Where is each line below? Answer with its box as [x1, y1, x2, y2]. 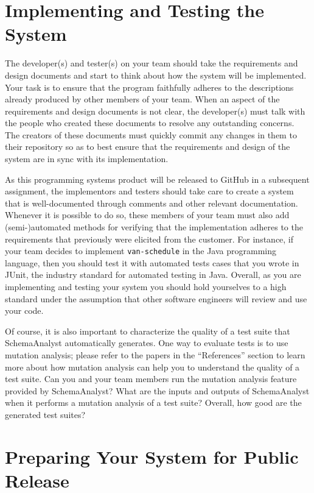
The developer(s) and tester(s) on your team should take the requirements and [5, 57, 298, 69]
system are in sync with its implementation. [5, 152, 169, 165]
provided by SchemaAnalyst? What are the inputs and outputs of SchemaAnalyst [5, 384, 310, 397]
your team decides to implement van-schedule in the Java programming [5, 244, 276, 257]
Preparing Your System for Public [5, 444, 299, 469]
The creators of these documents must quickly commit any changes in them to [5, 128, 297, 141]
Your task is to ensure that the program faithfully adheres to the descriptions [5, 80, 294, 93]
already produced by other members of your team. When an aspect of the [5, 93, 280, 105]
